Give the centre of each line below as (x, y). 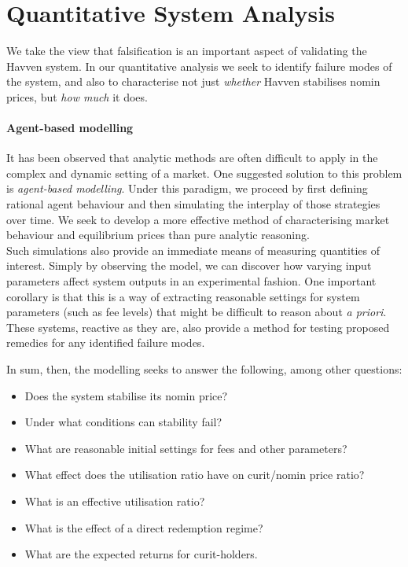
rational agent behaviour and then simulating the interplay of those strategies (193, 204)
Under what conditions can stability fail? (123, 422)
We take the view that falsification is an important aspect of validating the (187, 51)
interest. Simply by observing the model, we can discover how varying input (189, 265)
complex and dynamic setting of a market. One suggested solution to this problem (204, 173)
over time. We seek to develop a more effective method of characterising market (198, 219)
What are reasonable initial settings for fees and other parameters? (186, 448)
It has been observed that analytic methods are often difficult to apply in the (192, 158)
